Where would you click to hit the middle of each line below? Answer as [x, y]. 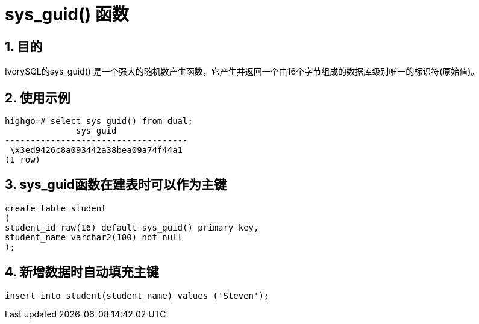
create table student [56, 208]
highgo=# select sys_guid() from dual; [99, 121]
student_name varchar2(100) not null [94, 237]
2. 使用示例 [38, 98]
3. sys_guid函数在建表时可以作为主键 [116, 185]
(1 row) [23, 160]
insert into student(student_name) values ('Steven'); [137, 295]
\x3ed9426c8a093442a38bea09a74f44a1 [96, 150]
